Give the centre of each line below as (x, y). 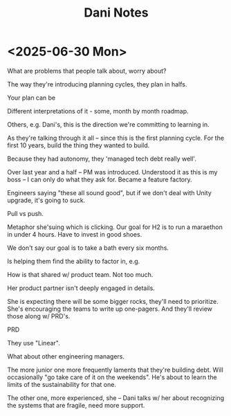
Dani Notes (116, 13)
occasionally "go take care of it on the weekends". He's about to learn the (112, 377)
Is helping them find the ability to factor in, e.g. (74, 261)
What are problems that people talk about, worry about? (87, 71)
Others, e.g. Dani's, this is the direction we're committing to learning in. (108, 124)
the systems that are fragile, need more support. (76, 405)
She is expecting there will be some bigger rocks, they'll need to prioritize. (113, 301)
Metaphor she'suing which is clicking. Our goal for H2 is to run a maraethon (115, 227)
